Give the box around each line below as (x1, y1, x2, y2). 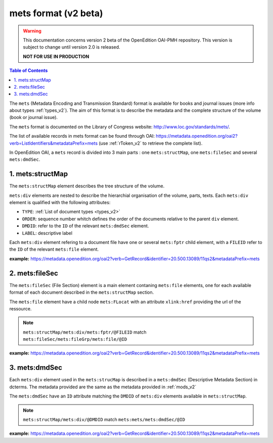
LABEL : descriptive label (22, 230, 73, 236)
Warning (23, 28, 41, 34)
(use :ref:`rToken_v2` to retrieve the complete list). (99, 140, 203, 146)
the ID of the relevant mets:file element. (9, 246, 99, 253)
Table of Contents (9, 67, 48, 73)
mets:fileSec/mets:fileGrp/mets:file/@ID (23, 337, 127, 342)
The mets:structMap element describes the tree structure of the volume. (9, 183, 165, 189)
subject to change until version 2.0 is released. (23, 44, 121, 50)
